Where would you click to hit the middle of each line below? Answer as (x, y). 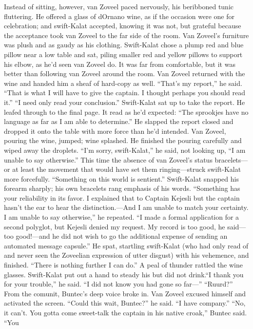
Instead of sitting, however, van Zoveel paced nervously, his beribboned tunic (119, 6)
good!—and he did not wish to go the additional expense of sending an (122, 236)
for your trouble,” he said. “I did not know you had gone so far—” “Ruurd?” (118, 284)
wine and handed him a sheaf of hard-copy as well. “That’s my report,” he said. (123, 83)
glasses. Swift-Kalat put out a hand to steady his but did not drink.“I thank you (124, 274)
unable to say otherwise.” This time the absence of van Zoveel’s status (108, 159)
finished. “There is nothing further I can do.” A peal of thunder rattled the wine (123, 265)
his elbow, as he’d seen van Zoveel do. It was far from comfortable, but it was (120, 64)
